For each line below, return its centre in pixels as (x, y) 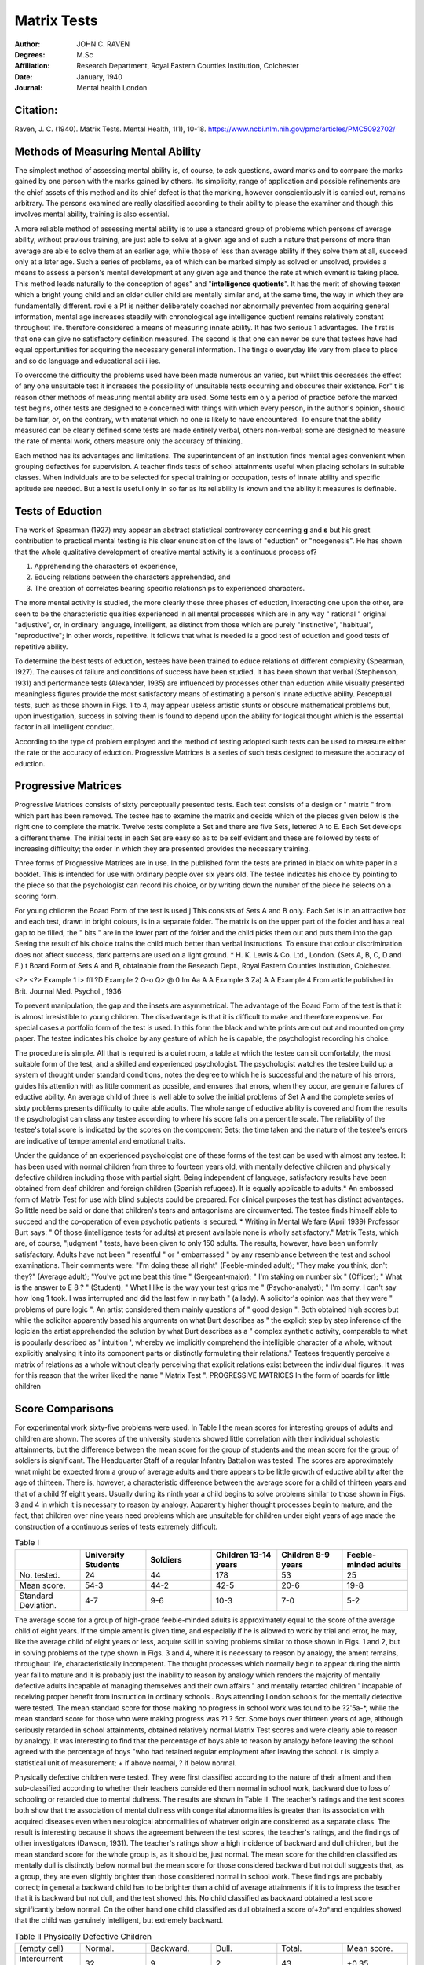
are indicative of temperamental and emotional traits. (100, 1140)
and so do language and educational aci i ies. (88, 361)
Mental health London (112, 88)
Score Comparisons (64, 1409)
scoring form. (37, 896)
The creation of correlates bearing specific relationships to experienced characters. (170, 588)
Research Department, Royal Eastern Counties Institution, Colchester (188, 66)
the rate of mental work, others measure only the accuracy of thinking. (129, 441)
